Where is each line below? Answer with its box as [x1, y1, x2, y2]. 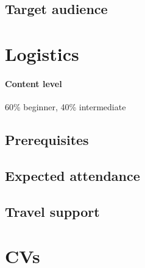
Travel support [5, 202, 100, 220]
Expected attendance [5, 166, 140, 185]
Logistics [5, 41, 79, 66]
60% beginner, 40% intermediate [5, 100, 126, 113]
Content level [5, 77, 62, 90]
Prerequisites [5, 130, 89, 149]
